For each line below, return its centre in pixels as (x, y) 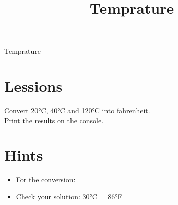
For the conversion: (46, 179)
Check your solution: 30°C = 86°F (69, 196)
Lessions (33, 86)
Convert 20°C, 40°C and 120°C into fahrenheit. (77, 110)
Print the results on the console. (54, 120)
